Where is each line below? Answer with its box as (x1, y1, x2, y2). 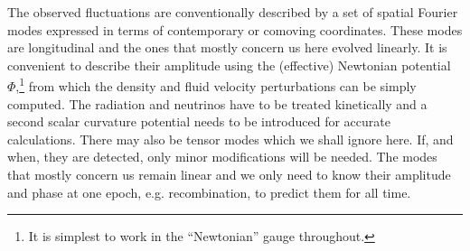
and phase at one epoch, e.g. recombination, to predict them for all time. (7, 182, 411, 201)
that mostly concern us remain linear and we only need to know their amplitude (7, 165, 451, 183)
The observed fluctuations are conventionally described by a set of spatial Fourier (7, 3, 458, 21)
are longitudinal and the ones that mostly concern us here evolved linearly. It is (7, 38, 447, 57)
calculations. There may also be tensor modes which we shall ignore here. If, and (7, 129, 454, 148)
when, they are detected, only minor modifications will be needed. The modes (7, 147, 437, 166)
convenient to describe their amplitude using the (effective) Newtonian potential (7, 55, 451, 74)
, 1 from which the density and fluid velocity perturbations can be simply (15, 74, 417, 96)
